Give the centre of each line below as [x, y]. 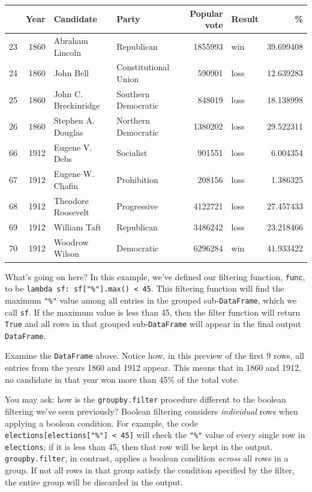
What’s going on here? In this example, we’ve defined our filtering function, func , [155, 276]
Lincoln [67, 52]
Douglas [68, 132]
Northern [133, 120]
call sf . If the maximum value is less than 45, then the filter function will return [153, 312]
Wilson [67, 253]
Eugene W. [74, 174]
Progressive [137, 206]
